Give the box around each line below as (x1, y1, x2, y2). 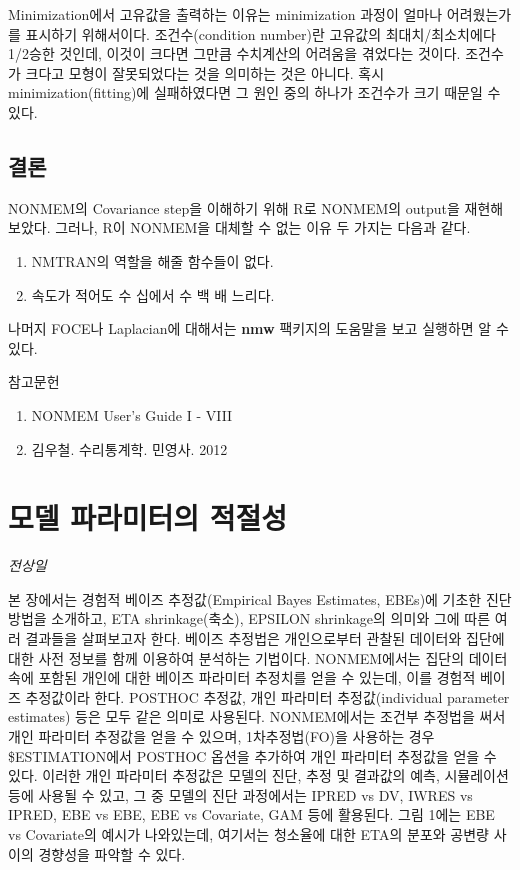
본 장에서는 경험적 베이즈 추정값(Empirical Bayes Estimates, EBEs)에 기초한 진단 (8, 588, 512, 609)
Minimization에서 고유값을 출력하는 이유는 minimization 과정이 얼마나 (8, 4, 443, 24)
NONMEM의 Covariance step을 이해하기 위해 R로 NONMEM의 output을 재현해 (8, 197, 504, 218)
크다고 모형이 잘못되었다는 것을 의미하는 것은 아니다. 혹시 (25, 62, 385, 83)
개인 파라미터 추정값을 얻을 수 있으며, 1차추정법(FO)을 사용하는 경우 (8, 725, 435, 746)
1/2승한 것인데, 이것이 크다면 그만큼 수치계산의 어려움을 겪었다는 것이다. (8, 43, 461, 64)
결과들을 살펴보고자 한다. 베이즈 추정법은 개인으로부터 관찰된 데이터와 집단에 (25, 628, 505, 649)
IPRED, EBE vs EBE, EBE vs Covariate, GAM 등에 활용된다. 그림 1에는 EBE (8, 804, 495, 825)
